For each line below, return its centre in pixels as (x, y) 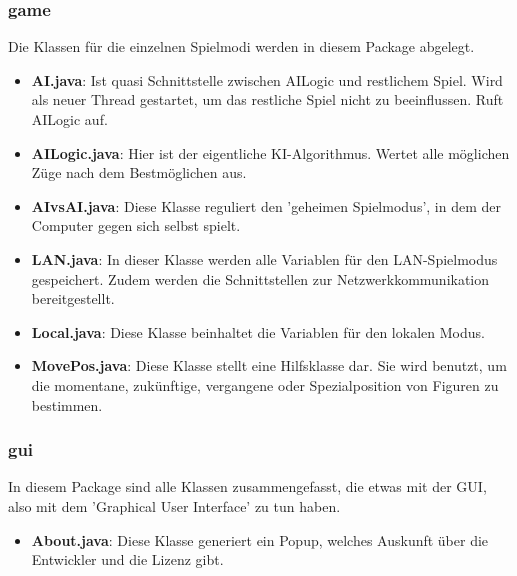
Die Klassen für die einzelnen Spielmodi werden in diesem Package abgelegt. (241, 46)
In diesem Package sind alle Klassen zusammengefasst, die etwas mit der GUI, (247, 486)
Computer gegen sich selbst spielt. (136, 225)
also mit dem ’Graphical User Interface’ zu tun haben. (174, 505)
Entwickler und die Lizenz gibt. (127, 559)
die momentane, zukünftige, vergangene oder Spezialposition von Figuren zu (265, 384)
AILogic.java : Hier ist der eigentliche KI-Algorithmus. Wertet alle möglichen (270, 152)
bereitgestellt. (73, 298)
